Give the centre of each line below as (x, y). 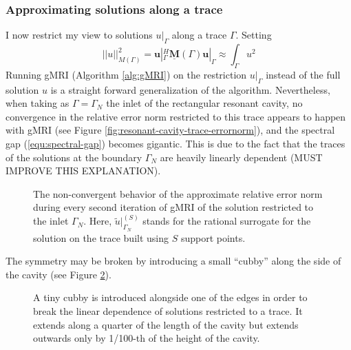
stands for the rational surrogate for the (227, 221)
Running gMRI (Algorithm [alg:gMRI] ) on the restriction (126, 74)
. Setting (254, 35)
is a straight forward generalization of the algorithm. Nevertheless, (190, 89)
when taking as (38, 103)
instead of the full (303, 74)
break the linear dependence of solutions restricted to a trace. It (168, 310)
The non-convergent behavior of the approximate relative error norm (178, 193)
